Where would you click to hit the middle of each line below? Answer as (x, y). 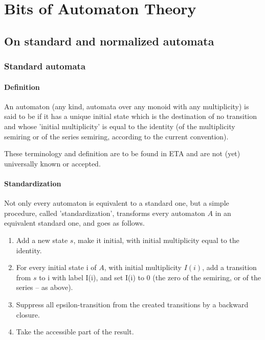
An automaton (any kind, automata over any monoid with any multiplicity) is (127, 106)
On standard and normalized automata (109, 41)
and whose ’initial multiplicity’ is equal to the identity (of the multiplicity (120, 126)
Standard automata (45, 66)
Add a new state (42, 240)
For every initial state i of (56, 267)
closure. (28, 314)
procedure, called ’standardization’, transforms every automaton (105, 213)
